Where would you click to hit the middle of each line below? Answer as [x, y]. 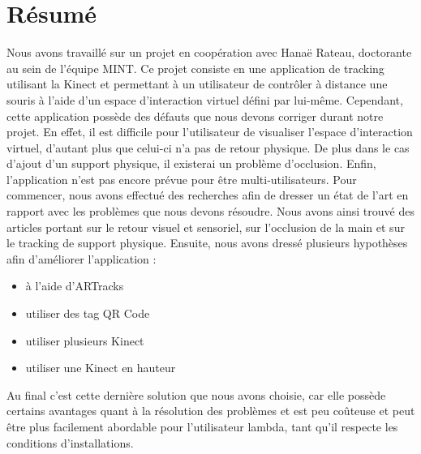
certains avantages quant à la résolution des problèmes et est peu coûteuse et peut [211, 411]
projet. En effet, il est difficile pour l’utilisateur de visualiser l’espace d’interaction [210, 132]
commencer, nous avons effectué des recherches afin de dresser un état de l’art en [208, 195]
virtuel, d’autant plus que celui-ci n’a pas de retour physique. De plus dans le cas [208, 147]
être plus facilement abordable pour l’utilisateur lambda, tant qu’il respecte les [202, 426]
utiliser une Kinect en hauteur [101, 368]
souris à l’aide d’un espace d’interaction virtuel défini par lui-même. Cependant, [205, 99]
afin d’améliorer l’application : [82, 258]
